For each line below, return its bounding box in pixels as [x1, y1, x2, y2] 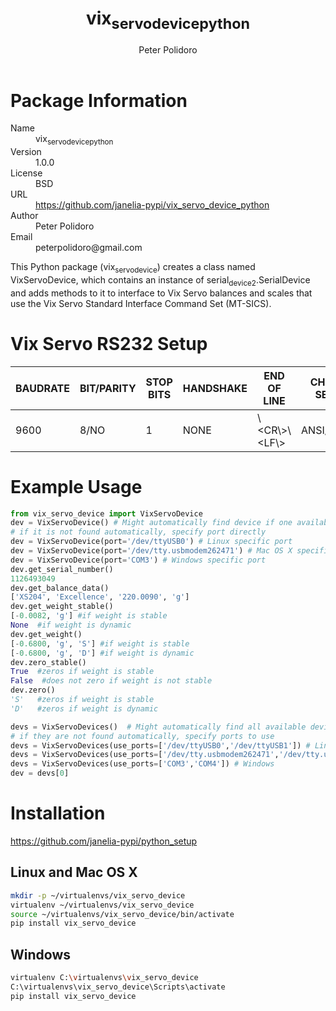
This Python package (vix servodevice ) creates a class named [10, 261, 256, 275]
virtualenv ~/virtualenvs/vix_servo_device [10, 900, 195, 910]
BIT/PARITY [79, 381, 137, 395]
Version [10, 146, 42, 158]
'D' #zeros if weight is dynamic [10, 703, 159, 714]
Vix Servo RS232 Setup [10, 332, 208, 355]
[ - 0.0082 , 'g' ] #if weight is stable [10, 611, 168, 621]
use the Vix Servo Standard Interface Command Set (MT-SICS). [10, 297, 272, 309]
